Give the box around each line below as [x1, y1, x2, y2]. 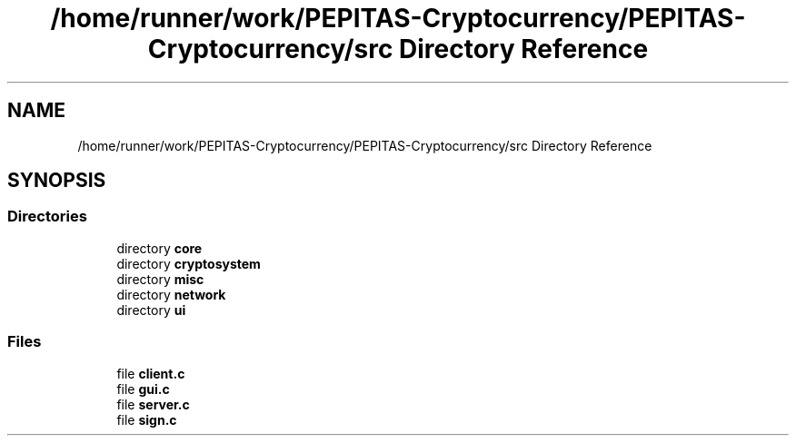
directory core [116, 240, 203, 256]
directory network [116, 286, 226, 302]
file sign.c [116, 411, 177, 428]
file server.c [116, 396, 190, 412]
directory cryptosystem [116, 255, 261, 271]
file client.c [116, 365, 185, 381]
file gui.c [116, 380, 170, 397]
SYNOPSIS [7, 169, 106, 192]
